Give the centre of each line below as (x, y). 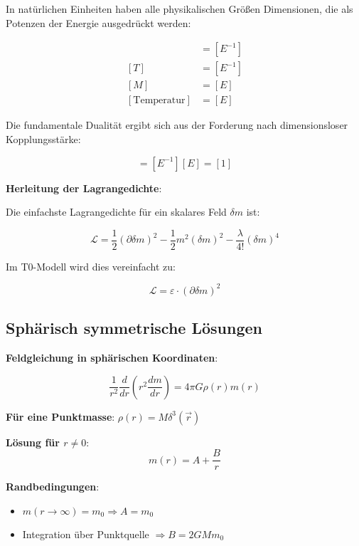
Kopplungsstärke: (43, 138)
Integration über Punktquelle (86, 534)
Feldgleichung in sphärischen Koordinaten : (112, 358)
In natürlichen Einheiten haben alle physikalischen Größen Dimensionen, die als (179, 9)
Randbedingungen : (53, 487)
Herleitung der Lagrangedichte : (84, 188)
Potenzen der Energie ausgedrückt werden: (98, 22)
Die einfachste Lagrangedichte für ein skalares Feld (116, 212)
